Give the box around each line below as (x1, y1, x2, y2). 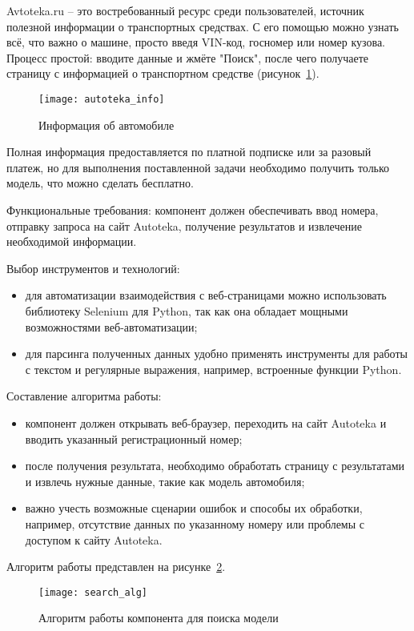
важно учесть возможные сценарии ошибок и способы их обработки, (25, 500, 363, 516)
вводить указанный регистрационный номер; (25, 430, 243, 447)
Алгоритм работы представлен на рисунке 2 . (6, 558, 226, 575)
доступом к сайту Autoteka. (25, 531, 163, 548)
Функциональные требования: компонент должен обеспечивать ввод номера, (6, 202, 379, 218)
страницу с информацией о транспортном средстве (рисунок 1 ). (6, 65, 320, 82)
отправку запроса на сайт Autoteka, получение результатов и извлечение (6, 217, 362, 234)
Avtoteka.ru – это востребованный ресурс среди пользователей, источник (6, 2, 364, 18)
